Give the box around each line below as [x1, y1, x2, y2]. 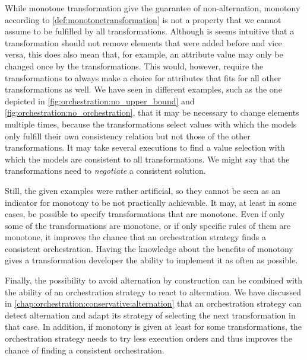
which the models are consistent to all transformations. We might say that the [5, 152, 290, 165]
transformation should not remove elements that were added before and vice [5, 36, 282, 49]
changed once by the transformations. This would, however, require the [5, 59, 264, 72]
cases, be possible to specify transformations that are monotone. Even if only [5, 208, 285, 220]
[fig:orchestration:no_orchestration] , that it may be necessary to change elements [5, 106, 299, 119]
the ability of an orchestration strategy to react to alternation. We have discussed [5, 285, 302, 298]
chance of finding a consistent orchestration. [5, 343, 164, 356]
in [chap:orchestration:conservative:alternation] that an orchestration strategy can [5, 297, 302, 310]
